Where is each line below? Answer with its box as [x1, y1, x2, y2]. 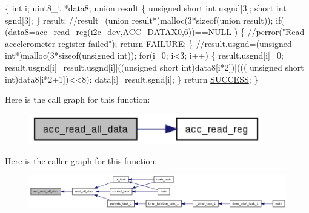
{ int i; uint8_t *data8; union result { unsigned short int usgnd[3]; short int [5, 2, 287, 14]
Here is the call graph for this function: [5, 93, 150, 106]
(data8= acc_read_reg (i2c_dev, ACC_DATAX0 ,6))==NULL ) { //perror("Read [5, 25, 305, 38]
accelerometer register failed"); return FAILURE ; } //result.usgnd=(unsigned [5, 37, 292, 49]
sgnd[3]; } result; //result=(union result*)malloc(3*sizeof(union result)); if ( [5, 13, 284, 26]
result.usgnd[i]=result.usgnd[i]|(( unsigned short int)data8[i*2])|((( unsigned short [5, 60, 304, 73]
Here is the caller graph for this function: [5, 154, 158, 167]
